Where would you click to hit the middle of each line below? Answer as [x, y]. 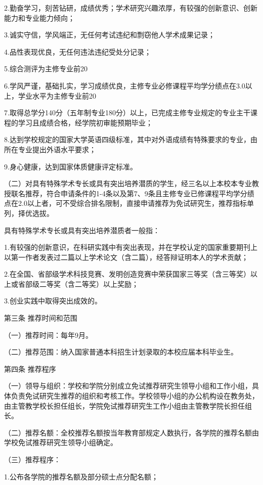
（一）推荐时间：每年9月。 [48, 335]
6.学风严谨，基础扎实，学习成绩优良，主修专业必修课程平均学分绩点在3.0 [125, 85]
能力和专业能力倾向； [39, 17]
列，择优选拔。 [29, 213]
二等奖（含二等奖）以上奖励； [89, 283]
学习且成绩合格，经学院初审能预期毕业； [85, 122]
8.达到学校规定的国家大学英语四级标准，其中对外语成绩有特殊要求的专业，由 [131, 139]
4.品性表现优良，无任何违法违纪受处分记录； [78, 51]
